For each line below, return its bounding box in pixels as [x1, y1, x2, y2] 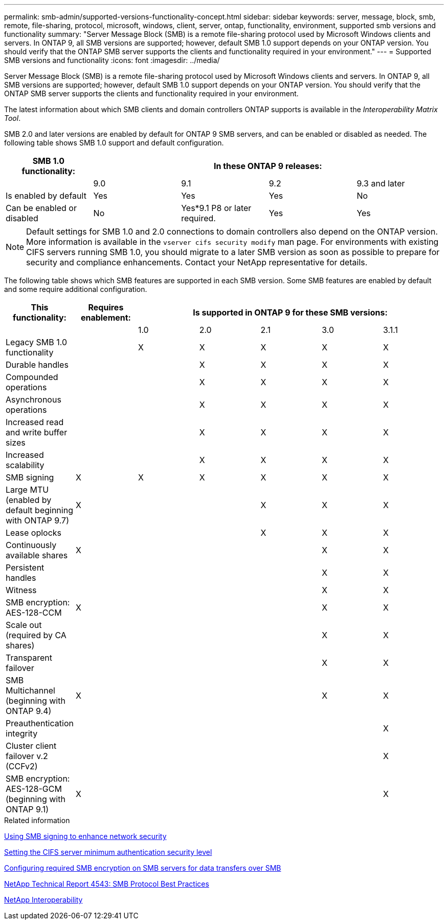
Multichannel [6, 685, 55, 696]
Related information [4, 816, 70, 825]
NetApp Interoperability [4, 895, 83, 904]
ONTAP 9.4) [6, 706, 52, 716]
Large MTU [6, 485, 49, 495]
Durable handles [6, 360, 69, 370]
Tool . [4, 114, 21, 122]
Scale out [6, 620, 42, 630]
